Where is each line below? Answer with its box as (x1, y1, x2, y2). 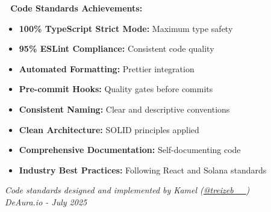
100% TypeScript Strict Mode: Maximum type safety (19, 22, 233, 34)
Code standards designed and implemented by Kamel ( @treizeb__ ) (5, 184, 250, 196)
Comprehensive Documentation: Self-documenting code (19, 143, 241, 156)
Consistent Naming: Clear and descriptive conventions (19, 102, 230, 115)
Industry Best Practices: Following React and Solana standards (19, 163, 267, 176)
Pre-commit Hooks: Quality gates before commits (19, 83, 213, 95)
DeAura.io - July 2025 (5, 195, 87, 208)
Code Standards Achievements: (10, 2, 143, 14)
